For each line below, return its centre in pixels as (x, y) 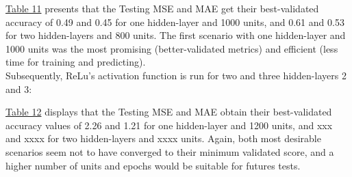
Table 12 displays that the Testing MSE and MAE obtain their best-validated (169, 112)
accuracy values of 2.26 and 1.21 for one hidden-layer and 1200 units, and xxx (169, 125)
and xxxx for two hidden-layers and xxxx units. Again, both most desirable (163, 138)
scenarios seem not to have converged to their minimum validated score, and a (170, 151)
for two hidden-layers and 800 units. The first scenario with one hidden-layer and (176, 35)
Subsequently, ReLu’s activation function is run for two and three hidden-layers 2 (176, 75)
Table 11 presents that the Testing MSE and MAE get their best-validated (162, 8)
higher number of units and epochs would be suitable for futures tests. (153, 165)
